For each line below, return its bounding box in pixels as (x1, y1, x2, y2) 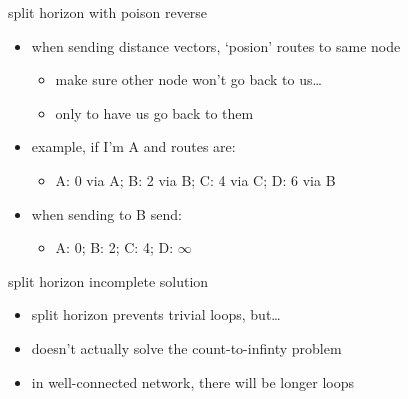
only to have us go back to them (55, 102, 254, 123)
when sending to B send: (31, 203, 182, 224)
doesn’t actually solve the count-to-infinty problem (31, 337, 342, 358)
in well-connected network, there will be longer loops (31, 371, 354, 392)
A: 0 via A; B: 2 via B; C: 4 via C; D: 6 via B (55, 169, 336, 190)
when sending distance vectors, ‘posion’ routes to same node (31, 35, 401, 56)
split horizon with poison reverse (8, 2, 208, 22)
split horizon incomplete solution (8, 270, 209, 291)
